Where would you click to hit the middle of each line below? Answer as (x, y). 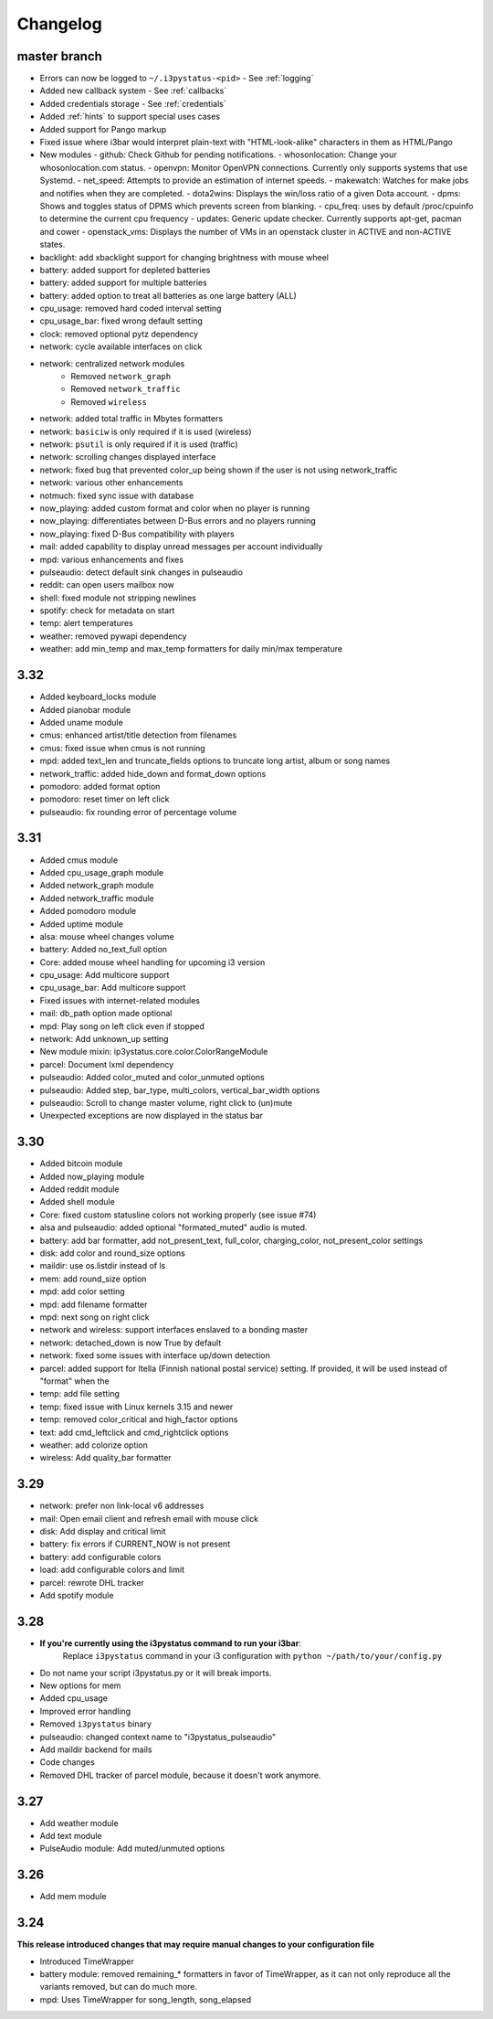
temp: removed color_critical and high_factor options (139, 1419)
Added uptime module (81, 924)
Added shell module (78, 1202)
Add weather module (79, 1822)
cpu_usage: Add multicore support (105, 975)
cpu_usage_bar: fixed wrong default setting (121, 321)
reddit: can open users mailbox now (107, 585)
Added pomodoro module (88, 911)
